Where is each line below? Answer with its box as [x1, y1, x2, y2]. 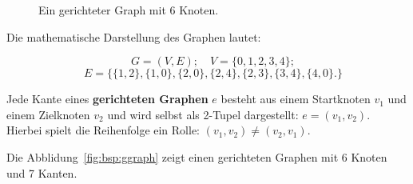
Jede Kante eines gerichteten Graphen [6, 90, 208, 107]
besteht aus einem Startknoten [220, 90, 371, 107]
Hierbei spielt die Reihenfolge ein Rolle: [6, 122, 201, 138]
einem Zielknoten [6, 106, 90, 122]
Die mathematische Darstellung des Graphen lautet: [6, 28, 261, 45]
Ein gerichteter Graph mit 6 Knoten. [38, 2, 219, 18]
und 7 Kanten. [6, 164, 77, 181]
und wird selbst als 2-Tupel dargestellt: [107, 106, 299, 122]
